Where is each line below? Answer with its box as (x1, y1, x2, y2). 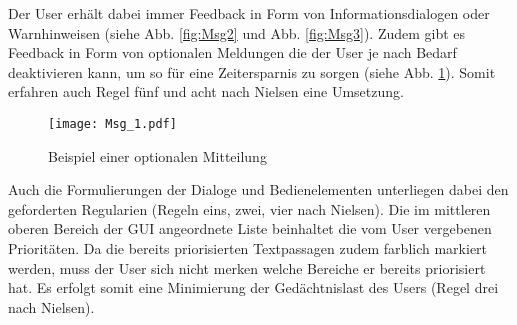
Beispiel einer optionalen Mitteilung (48, 145, 267, 166)
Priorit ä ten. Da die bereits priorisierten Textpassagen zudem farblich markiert (8, 238, 488, 258)
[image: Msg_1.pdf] (48, 116, 177, 131)
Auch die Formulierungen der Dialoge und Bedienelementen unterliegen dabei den (8, 179, 509, 200)
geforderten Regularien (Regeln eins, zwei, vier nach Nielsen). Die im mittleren (8, 198, 491, 219)
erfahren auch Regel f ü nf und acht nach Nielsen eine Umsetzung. (8, 81, 404, 102)
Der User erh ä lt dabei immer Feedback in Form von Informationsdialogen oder (8, 3, 490, 23)
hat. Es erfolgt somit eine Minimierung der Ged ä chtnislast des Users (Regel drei (8, 277, 499, 298)
